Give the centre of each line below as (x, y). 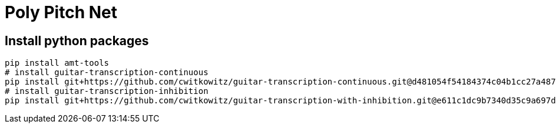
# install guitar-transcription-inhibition (107, 91)
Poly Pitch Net (61, 12)
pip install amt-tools (57, 63)
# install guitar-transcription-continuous (107, 73)
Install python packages (77, 41)
